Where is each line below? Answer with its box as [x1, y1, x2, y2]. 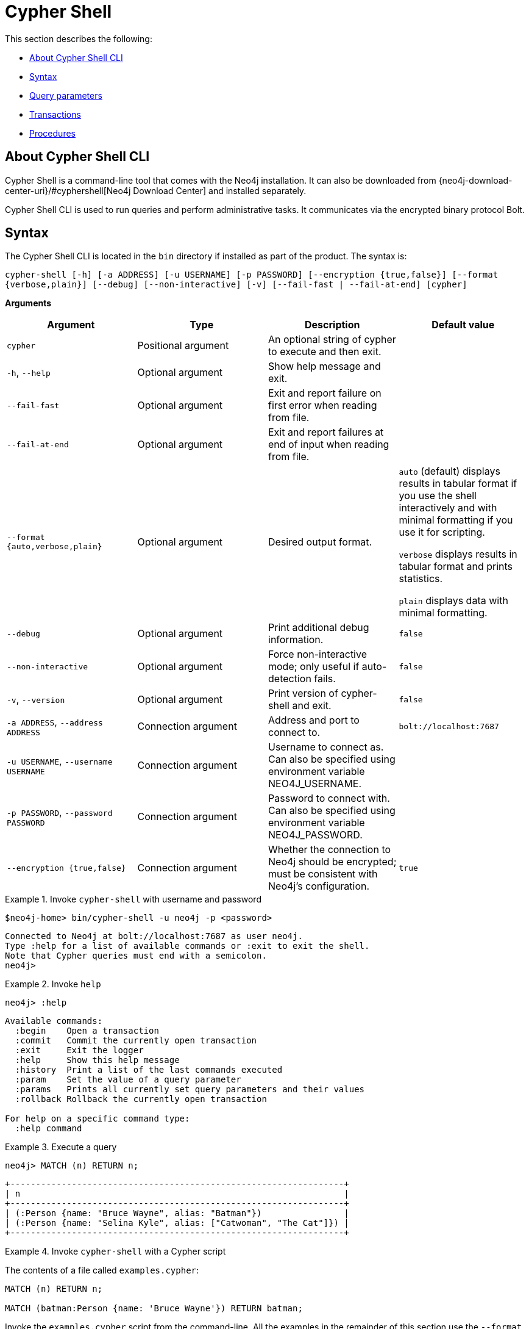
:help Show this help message [15, 1055, 180, 1065]
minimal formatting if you [399, 514, 513, 527]
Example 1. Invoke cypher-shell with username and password [5, 894, 261, 905]
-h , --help [7, 366, 51, 379]
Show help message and [268, 360, 381, 373]
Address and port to [268, 714, 360, 727]
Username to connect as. [268, 741, 384, 754]
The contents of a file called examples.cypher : [5, 1265, 199, 1276]
